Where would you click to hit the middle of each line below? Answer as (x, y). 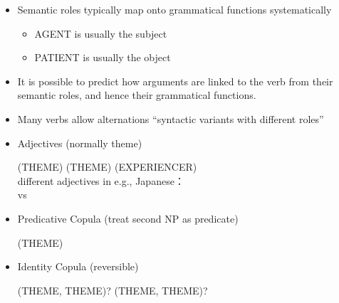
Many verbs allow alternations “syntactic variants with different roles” (171, 118)
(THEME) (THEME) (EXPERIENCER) (107, 167)
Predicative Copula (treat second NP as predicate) (128, 218)
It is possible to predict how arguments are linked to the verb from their (175, 81)
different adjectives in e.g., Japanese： (101, 180)
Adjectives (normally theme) (80, 143)
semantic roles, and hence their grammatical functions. (137, 95)
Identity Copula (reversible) (78, 266)
